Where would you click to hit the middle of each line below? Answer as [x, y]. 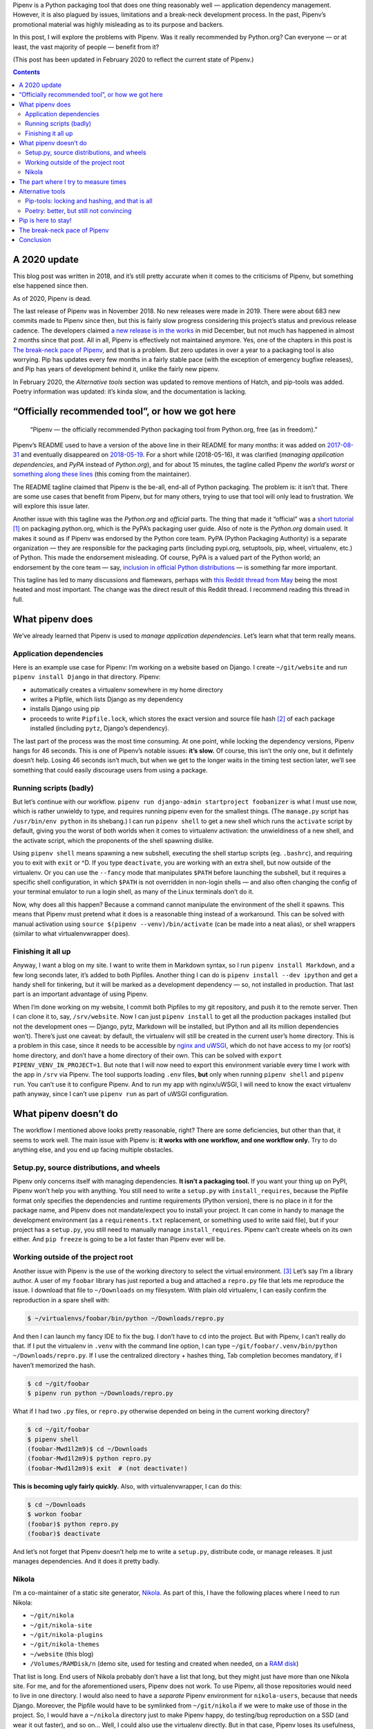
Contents [27, 72]
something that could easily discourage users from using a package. [110, 770]
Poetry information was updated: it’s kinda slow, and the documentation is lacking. [130, 391]
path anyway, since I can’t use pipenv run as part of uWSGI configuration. [121, 1094]
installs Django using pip [65, 709]
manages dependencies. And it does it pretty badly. [86, 1561]
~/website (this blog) [62, 1654]
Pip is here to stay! [45, 221]
